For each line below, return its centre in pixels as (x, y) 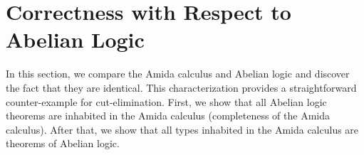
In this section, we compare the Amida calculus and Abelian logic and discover (178, 74)
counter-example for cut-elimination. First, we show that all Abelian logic (166, 101)
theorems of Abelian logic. (63, 143)
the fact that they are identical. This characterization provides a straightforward (181, 87)
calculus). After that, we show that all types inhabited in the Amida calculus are (182, 129)
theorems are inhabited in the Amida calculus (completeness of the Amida (168, 116)
